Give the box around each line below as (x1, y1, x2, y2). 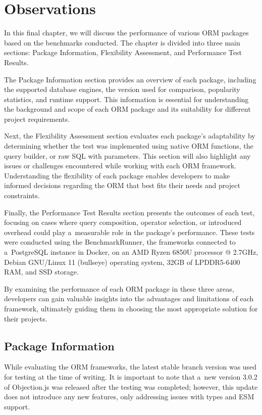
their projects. (4, 313, 47, 324)
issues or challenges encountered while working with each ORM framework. (4, 160, 236, 171)
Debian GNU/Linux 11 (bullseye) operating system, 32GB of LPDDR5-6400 (4, 256, 240, 267)
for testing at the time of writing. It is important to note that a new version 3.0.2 (4, 371, 257, 382)
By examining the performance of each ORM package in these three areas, (4, 283, 234, 294)
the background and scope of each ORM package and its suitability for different (4, 104, 251, 114)
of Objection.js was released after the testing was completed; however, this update (4, 381, 258, 392)
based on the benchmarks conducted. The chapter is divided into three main (4, 37, 240, 48)
